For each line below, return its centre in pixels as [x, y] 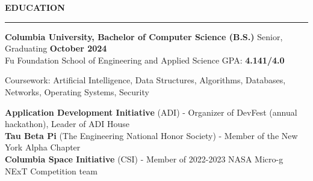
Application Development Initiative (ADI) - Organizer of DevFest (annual [151, 112]
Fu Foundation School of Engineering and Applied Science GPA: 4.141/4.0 [145, 60]
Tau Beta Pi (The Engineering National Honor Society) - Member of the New [151, 135]
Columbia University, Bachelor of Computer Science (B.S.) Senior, [144, 36]
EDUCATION [35, 7]
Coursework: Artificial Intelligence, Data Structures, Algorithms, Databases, [145, 80]
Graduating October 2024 [56, 48]
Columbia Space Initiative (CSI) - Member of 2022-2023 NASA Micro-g [144, 159]
